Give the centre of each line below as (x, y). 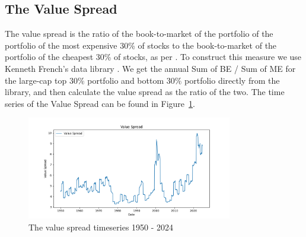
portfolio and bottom (126, 80)
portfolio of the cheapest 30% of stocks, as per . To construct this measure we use (153, 57)
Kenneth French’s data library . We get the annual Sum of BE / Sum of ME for (150, 68)
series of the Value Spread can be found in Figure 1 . (100, 103)
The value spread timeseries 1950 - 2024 (101, 227)
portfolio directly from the (232, 80)
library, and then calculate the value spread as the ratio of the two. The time (145, 92)
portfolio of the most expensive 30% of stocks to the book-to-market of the (141, 45)
